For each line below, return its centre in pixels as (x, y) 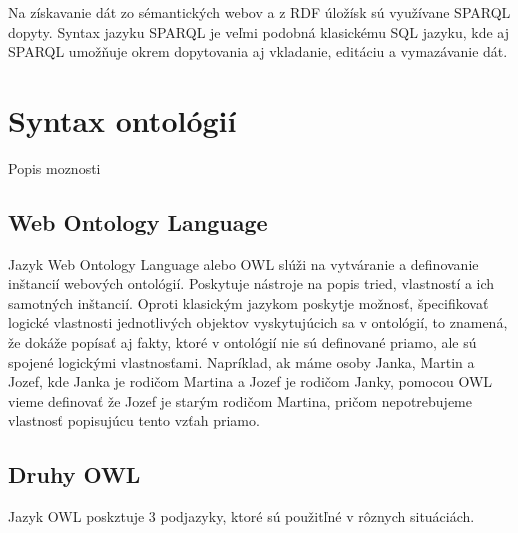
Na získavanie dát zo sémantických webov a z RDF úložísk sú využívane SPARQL (259, 12)
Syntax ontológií (122, 119)
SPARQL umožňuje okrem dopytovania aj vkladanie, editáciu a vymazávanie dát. (258, 51)
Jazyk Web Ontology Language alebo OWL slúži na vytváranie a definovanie (243, 263)
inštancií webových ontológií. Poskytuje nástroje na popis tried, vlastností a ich (251, 283)
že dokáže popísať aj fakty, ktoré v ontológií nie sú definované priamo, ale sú (242, 342)
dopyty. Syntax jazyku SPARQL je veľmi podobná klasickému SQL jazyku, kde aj (259, 31)
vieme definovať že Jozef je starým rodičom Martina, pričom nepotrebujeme (240, 400)
